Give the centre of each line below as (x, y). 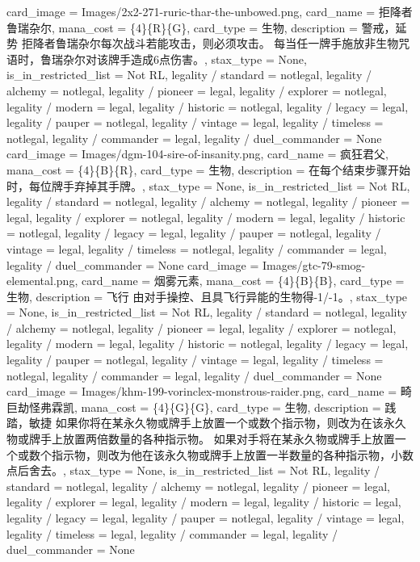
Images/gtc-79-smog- (314, 264)
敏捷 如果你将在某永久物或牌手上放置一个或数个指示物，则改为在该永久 (217, 423)
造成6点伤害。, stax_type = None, (218, 59)
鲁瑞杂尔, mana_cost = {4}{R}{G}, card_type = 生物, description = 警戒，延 (207, 27)
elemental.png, (42, 281)
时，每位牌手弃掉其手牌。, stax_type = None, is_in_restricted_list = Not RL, (208, 185)
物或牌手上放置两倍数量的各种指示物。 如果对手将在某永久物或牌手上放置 (201, 439)
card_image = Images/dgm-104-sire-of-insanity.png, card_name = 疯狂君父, (197, 154)
